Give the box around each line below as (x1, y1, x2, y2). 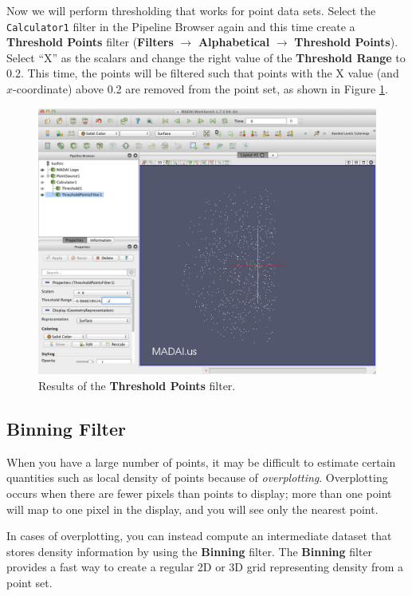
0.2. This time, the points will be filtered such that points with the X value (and (6, 65, 399, 81)
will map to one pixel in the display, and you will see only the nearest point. (6, 500, 379, 517)
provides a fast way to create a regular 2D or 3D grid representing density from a (6, 559, 404, 575)
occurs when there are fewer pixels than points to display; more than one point (6, 484, 392, 501)
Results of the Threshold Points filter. (38, 377, 236, 393)
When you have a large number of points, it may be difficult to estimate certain (6, 453, 396, 470)
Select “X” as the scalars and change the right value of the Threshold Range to (6, 49, 406, 65)
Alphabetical (198, 34, 270, 50)
